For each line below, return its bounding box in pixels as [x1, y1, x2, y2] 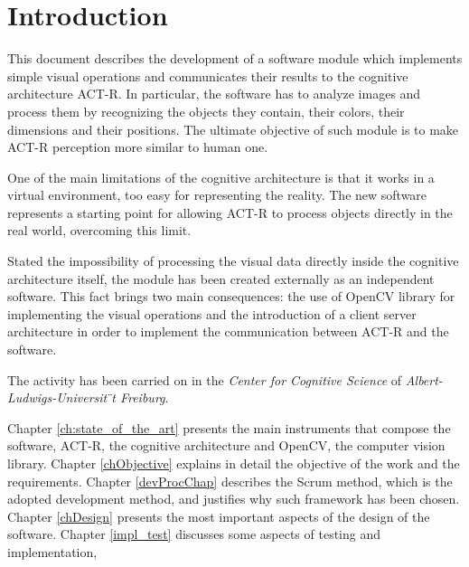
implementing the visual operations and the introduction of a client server [7, 304, 417, 323]
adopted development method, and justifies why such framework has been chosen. [7, 489, 460, 508]
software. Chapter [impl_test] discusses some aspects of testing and [7, 524, 381, 543]
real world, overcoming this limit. [7, 221, 192, 240]
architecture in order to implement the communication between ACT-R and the [7, 322, 449, 341]
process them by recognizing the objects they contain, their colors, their [7, 101, 405, 120]
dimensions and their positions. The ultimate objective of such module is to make [7, 119, 459, 138]
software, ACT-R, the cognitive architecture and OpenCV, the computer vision [7, 436, 446, 455]
